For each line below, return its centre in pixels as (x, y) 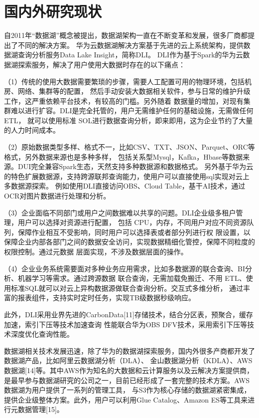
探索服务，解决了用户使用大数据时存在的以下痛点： (101, 64)
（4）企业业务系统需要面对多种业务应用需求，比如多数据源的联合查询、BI (125, 268)
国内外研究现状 (53, 11)
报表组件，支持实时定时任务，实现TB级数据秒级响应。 (107, 298)
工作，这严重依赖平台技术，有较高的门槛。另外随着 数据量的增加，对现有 (124, 101)
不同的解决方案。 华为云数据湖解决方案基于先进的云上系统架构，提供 (130, 45)
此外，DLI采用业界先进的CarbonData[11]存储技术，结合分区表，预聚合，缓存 (129, 314)
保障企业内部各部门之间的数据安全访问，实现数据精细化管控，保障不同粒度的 (129, 242)
